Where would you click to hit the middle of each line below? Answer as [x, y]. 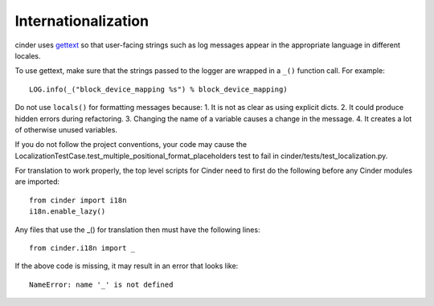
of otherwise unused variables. [66, 129]
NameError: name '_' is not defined [101, 284]
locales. [28, 55]
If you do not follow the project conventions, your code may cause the [131, 145]
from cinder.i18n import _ [82, 248]
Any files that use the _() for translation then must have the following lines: [137, 230]
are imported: [37, 182]
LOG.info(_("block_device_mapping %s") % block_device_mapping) [159, 89]
